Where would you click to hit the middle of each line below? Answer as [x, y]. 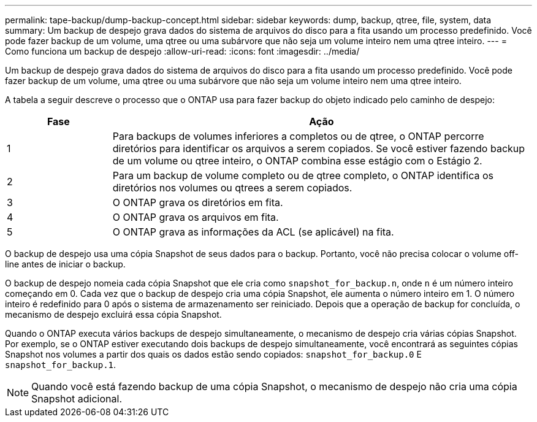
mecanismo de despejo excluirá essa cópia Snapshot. [113, 314]
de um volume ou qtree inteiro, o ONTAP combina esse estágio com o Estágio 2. [297, 161]
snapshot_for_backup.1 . [61, 365]
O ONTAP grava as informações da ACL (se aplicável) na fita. [253, 232]
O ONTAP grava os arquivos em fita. [196, 217]
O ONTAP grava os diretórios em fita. [198, 202]
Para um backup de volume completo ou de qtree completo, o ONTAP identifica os [303, 175]
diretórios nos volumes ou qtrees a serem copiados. [232, 188]
